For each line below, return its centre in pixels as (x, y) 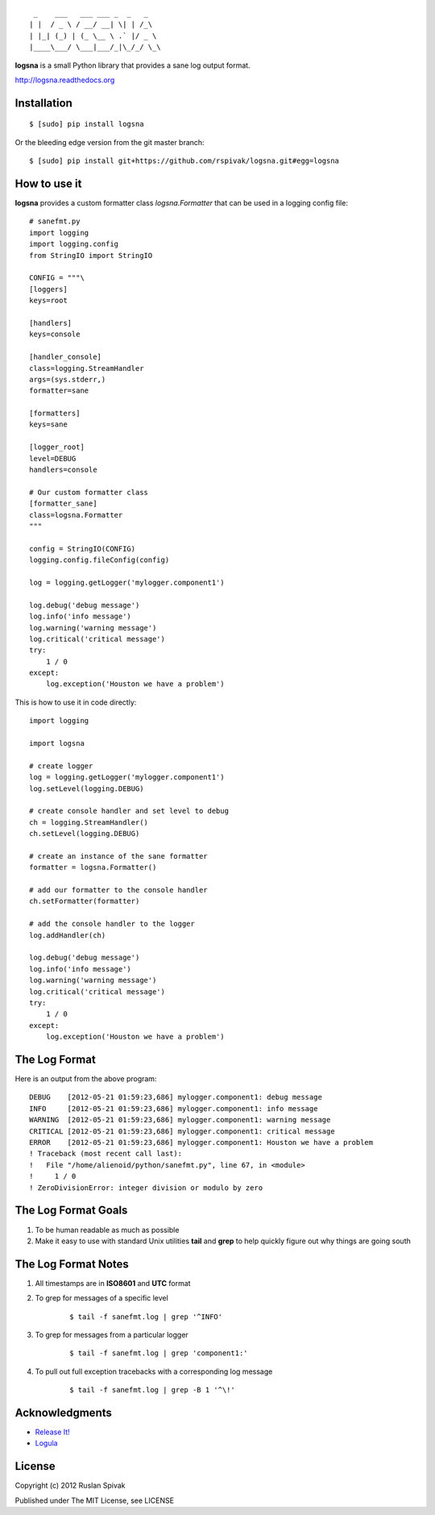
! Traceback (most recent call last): (106, 1154)
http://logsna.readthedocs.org (65, 80)
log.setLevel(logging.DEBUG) (87, 789)
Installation (43, 103)
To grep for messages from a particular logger (112, 1334)
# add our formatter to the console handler (119, 890)
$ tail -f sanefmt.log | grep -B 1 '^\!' (152, 1390)
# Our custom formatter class (89, 492)
